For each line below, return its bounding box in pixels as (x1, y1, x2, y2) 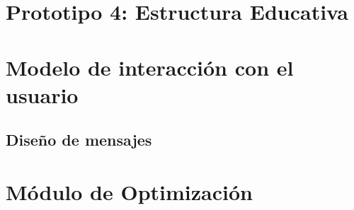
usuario (6, 80, 79, 109)
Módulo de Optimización (6, 177, 253, 206)
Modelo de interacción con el (6, 52, 294, 81)
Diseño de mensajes (6, 129, 152, 151)
